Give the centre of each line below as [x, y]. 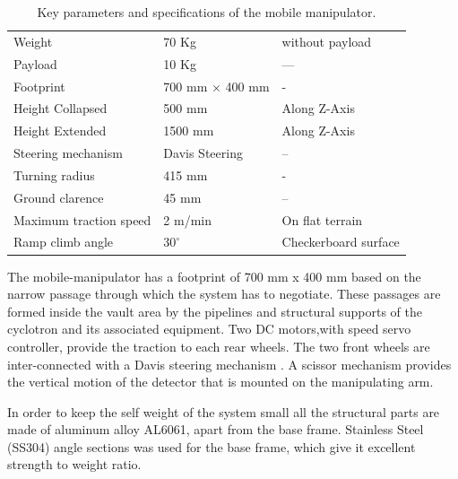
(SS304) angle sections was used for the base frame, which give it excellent [212, 446]
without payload [327, 41]
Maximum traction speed [82, 219]
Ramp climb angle [64, 242]
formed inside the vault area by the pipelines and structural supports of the [215, 311]
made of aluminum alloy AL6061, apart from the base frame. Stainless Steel [216, 429]
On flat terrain [322, 219]
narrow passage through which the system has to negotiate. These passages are [224, 294]
